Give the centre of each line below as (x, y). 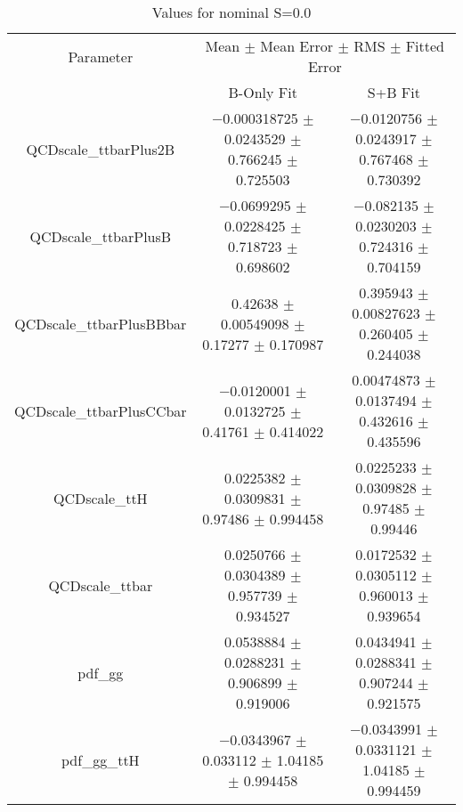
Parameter (101, 56)
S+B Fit (394, 92)
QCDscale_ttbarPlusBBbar (101, 323)
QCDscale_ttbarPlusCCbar (101, 410)
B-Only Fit (263, 92)
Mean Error (297, 46)
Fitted (425, 46)
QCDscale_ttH (100, 498)
